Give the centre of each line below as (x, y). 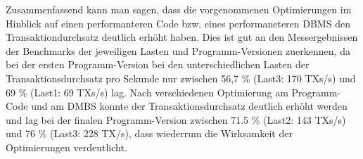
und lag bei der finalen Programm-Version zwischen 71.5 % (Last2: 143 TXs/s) (176, 119)
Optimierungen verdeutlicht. (66, 147)
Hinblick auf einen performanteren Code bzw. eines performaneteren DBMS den (178, 23)
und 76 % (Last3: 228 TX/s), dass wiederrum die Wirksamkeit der (149, 133)
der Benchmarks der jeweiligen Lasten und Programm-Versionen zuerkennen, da (178, 50)
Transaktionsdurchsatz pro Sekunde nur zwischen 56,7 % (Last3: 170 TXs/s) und (181, 78)
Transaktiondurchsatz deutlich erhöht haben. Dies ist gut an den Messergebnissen (182, 37)
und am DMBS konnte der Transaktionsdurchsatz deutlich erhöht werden (189, 106)
